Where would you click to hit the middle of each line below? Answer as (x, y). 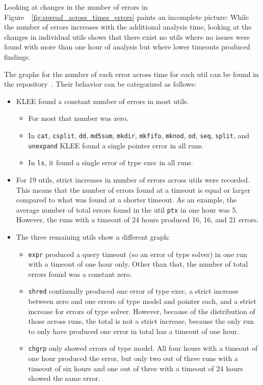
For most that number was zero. (78, 118)
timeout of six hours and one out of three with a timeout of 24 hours (136, 368)
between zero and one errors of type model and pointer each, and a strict (142, 301)
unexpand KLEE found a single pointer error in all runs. (116, 145)
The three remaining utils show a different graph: (93, 236)
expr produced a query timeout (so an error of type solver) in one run (138, 254)
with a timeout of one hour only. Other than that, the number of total (138, 264)
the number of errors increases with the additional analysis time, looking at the (128, 27)
